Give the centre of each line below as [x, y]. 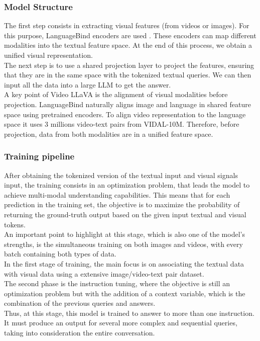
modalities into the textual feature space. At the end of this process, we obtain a [128, 45]
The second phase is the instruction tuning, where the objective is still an [117, 283]
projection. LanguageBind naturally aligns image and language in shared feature [127, 104]
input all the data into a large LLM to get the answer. [88, 84]
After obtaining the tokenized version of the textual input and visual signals [121, 175]
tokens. [15, 224]
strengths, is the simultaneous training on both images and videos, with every [123, 244]
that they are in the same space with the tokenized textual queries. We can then [128, 75]
